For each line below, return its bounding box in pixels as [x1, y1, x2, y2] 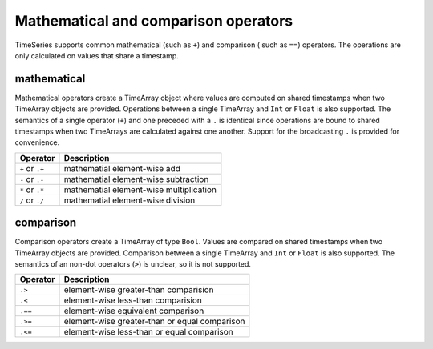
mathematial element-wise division [63, 195, 196, 206]
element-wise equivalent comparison [63, 305, 204, 316]
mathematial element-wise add [63, 162, 180, 174]
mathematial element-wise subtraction [63, 173, 209, 184]
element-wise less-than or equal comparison [63, 327, 233, 338]
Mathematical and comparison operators [14, 12, 293, 30]
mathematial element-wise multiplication [63, 184, 216, 195]
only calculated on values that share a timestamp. [14, 50, 180, 60]
